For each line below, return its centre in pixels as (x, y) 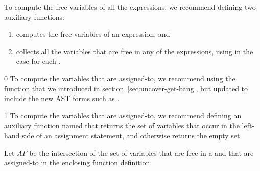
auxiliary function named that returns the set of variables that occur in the (122, 125)
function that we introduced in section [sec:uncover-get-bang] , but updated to (126, 88)
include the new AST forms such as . (62, 98)
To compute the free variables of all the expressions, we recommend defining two (130, 7)
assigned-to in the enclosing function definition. (78, 163)
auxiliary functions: (34, 17)
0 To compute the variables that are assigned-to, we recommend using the (120, 78)
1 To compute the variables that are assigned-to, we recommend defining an (123, 115)
